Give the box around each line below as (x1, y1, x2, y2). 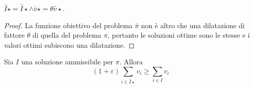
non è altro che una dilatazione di (141, 20, 245, 30)
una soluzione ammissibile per (21, 56, 113, 67)
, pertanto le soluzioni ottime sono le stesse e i (108, 30, 250, 40)
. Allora (119, 56, 143, 67)
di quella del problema (32, 30, 102, 40)
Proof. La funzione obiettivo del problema (4, 20, 133, 30)
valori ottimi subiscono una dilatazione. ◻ (4, 39, 135, 50)
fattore (4, 30, 25, 40)
